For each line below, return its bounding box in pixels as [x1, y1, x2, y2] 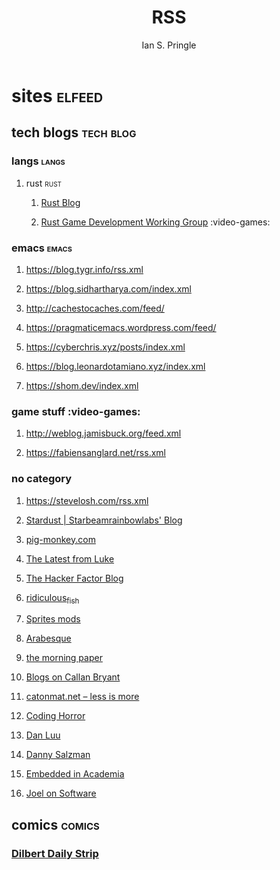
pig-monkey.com [25, 533, 96, 545]
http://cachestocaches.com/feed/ [25, 302, 165, 314]
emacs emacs [11, 241, 73, 255]
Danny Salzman [25, 749, 91, 761]
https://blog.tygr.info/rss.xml [25, 263, 144, 275]
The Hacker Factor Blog [25, 572, 124, 584]
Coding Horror [25, 710, 86, 722]
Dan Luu [25, 729, 61, 741]
